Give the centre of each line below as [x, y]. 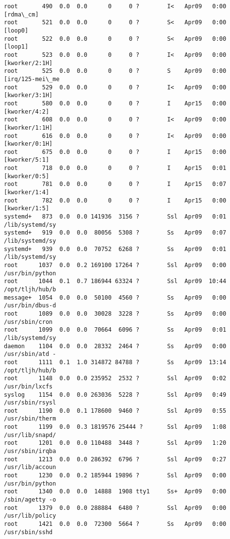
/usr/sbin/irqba [30, 451]
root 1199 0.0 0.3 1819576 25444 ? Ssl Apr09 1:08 [115, 427]
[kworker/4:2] [27, 111]
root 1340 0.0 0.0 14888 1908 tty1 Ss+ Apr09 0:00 [115, 492]
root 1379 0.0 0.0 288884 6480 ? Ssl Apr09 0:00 [115, 508]
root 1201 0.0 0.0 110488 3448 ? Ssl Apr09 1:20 [115, 443]
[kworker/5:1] [27, 160]
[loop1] [16, 47]
